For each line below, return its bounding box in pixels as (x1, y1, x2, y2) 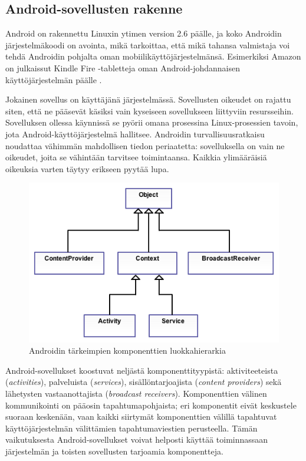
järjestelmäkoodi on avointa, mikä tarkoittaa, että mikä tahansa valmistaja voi (5, 38, 290, 51)
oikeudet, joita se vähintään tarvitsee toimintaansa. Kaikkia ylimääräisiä (5, 151, 267, 163)
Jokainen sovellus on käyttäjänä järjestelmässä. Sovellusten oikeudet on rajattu (5, 93, 291, 106)
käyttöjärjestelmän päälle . (5, 73, 102, 85)
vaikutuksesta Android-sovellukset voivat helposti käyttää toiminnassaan (5, 433, 268, 446)
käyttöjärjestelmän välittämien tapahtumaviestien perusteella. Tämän (5, 422, 258, 434)
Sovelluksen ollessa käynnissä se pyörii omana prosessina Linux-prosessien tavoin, (5, 116, 298, 129)
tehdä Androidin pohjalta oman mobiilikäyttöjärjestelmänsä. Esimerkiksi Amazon (5, 50, 301, 62)
